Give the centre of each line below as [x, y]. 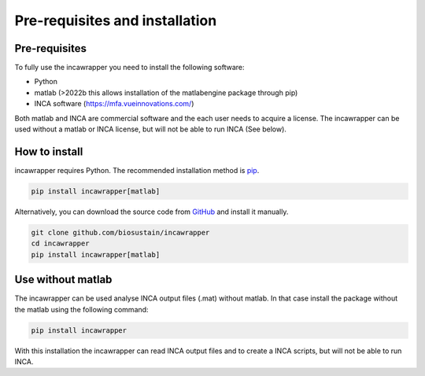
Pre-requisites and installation [116, 20]
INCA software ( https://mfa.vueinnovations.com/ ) [114, 104]
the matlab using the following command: [81, 309]
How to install [49, 151]
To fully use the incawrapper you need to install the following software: [129, 68]
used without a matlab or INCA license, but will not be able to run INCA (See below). [151, 129]
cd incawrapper [60, 243]
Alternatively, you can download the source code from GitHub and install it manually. [152, 212]
